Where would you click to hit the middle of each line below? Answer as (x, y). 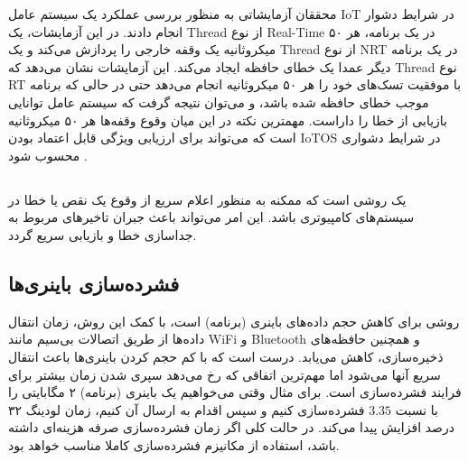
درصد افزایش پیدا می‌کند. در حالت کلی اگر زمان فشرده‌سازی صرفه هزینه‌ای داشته (231, 427)
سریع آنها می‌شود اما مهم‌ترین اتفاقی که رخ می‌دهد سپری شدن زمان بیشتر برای (225, 374)
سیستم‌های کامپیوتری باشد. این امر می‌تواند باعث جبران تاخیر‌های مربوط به (211, 217)
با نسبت (417, 409)
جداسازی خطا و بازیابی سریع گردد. (103, 234)
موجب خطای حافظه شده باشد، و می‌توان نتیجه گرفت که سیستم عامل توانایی (219, 101)
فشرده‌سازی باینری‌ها (94, 283)
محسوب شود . (48, 155)
